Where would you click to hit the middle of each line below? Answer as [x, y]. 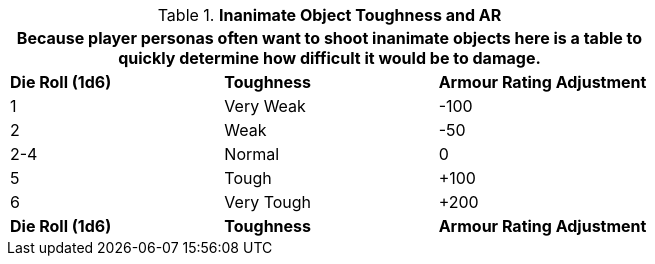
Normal [252, 154]
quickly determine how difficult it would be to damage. [329, 58]
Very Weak [265, 106]
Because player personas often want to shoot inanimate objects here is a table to [329, 38]
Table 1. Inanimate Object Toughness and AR [329, 15]
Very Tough [268, 202]
